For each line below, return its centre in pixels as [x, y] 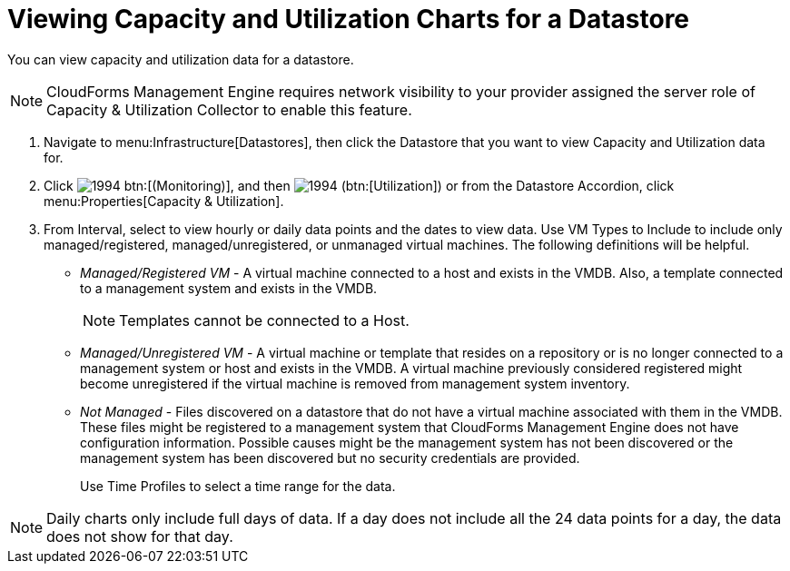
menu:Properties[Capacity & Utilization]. [164, 201]
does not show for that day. [140, 536]
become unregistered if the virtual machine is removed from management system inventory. [355, 383]
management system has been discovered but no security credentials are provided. [330, 458]
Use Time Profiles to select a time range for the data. [238, 486]
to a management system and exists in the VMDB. [229, 288]
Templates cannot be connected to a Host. [264, 320]
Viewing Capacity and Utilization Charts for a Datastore [349, 19]
